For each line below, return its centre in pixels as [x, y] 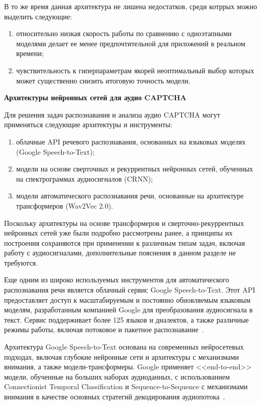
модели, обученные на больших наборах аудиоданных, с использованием [117, 376]
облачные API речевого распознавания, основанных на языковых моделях [131, 141]
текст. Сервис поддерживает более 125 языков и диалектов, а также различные [127, 319]
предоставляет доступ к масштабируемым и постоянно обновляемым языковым [127, 299]
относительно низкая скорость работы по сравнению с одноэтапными [124, 33]
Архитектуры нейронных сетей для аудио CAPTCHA [95, 97]
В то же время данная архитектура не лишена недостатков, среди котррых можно [131, 6]
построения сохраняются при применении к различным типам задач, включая [125, 242]
